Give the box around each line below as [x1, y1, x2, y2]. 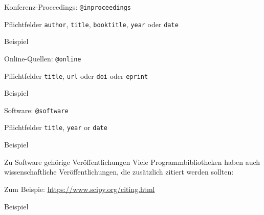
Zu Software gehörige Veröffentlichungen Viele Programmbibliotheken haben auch [4, 156, 260, 167]
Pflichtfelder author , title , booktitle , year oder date [4, 18, 179, 29]
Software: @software [4, 104, 69, 115]
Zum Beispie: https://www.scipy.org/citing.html [4, 183, 155, 194]
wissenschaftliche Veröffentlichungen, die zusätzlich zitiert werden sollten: [4, 166, 234, 177]
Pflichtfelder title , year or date [4, 122, 107, 133]
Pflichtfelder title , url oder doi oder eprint [4, 70, 148, 81]
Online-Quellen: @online [4, 53, 81, 63]
